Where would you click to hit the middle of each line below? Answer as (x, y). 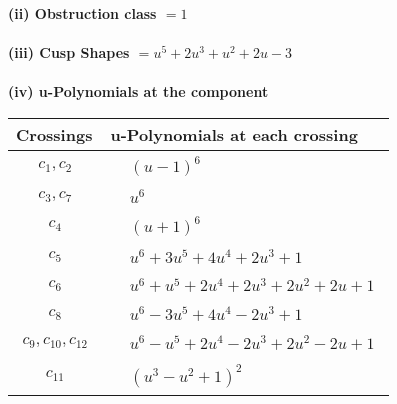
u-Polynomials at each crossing (234, 134)
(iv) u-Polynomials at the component (138, 91)
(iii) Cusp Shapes (69, 52)
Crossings (54, 134)
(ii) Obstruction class (82, 13)
